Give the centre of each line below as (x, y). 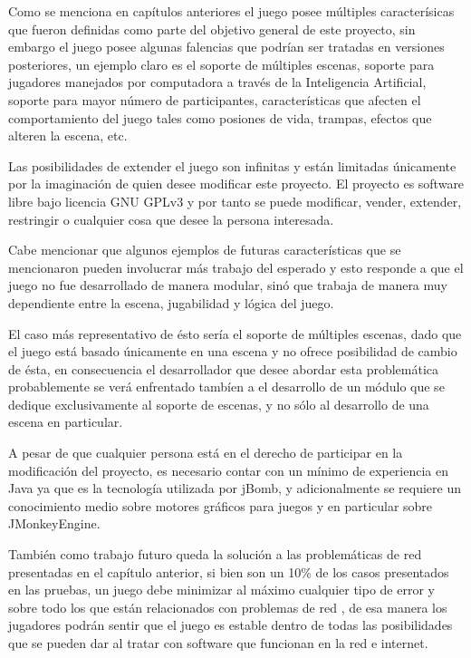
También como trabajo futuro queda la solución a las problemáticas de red (215, 554)
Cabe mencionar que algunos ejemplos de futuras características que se (205, 250)
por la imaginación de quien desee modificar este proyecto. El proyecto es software (236, 184)
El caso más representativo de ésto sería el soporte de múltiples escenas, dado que (235, 333)
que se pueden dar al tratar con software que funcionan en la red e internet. (218, 643)
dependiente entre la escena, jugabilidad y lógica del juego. (171, 302)
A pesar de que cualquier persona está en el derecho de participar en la (206, 453)
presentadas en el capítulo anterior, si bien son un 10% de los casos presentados (229, 571)
